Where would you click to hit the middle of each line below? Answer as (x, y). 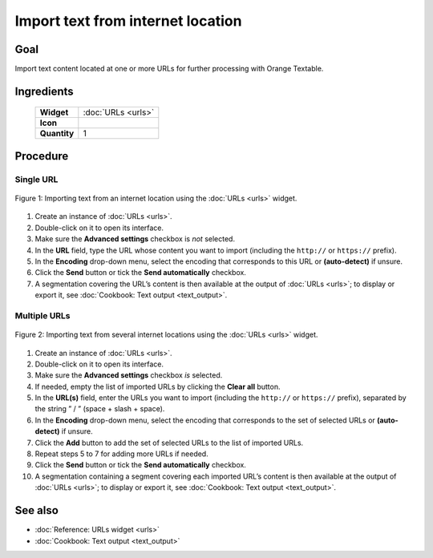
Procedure (42, 156)
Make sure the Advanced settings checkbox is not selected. (135, 239)
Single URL (36, 179)
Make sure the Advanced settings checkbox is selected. (129, 375)
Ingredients (44, 91)
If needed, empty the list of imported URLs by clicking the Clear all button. (158, 386)
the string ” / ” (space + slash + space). (100, 409)
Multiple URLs (43, 315)
